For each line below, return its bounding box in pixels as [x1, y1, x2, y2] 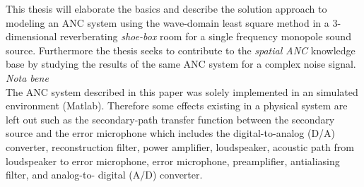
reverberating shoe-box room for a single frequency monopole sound [60, 29, 351, 44]
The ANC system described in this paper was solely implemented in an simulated [6, 84, 358, 99]
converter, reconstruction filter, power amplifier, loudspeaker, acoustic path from [6, 139, 354, 154]
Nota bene [6, 70, 49, 85]
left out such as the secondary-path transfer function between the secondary [6, 111, 335, 126]
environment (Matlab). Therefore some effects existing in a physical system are [6, 98, 348, 113]
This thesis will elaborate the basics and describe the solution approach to [6, 1, 327, 16]
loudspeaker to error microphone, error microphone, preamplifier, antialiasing [6, 153, 340, 168]
